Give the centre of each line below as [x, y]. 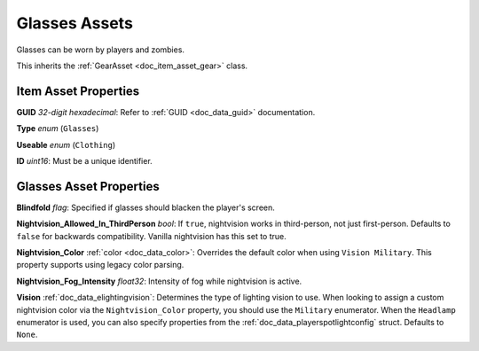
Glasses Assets [75, 23]
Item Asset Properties [78, 91]
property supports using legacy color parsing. [100, 265]
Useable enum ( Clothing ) [66, 144]
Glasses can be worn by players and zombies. [101, 50]
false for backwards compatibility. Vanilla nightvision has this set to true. [152, 236]
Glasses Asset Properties [88, 186]
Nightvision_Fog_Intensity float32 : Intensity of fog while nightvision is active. [159, 281]
